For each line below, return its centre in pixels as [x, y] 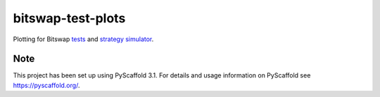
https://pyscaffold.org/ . [46, 85]
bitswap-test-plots [69, 18]
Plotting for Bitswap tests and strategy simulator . [83, 39]
